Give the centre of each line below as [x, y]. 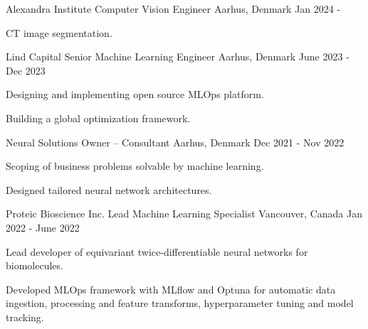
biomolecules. [35, 265]
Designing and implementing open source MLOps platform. [135, 94]
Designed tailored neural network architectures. [109, 189]
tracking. [25, 317]
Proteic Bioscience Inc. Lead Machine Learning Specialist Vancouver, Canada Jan [184, 214]
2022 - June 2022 [43, 227]
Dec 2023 [26, 70]
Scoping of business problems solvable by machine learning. [135, 166]
